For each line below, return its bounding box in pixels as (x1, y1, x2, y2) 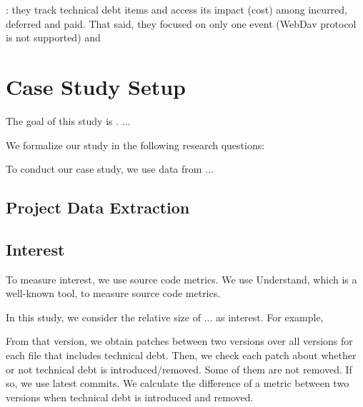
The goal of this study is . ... (6, 113, 131, 128)
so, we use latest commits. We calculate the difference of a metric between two (6, 376, 349, 391)
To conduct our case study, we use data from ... (6, 161, 214, 176)
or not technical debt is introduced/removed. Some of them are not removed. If (6, 361, 352, 376)
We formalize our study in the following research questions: (6, 137, 265, 152)
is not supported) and (6, 30, 101, 45)
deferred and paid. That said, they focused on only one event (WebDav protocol (6, 16, 357, 31)
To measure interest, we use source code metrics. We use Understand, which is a (6, 271, 357, 286)
